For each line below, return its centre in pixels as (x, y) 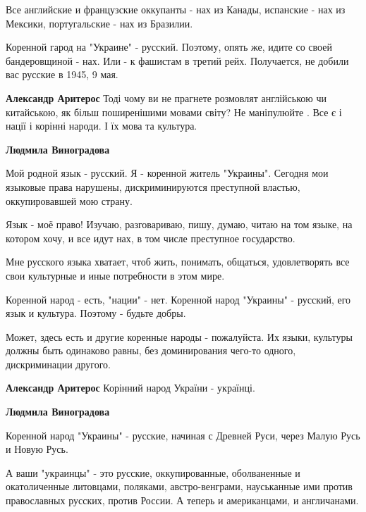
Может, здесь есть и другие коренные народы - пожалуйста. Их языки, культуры (179, 336)
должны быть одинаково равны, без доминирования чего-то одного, (151, 350)
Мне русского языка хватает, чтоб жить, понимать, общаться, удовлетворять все (178, 262)
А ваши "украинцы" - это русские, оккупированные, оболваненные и (153, 472)
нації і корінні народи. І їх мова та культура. (102, 126)
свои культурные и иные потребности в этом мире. (115, 275)
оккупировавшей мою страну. (69, 200)
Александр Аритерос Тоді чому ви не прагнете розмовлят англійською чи (166, 98)
